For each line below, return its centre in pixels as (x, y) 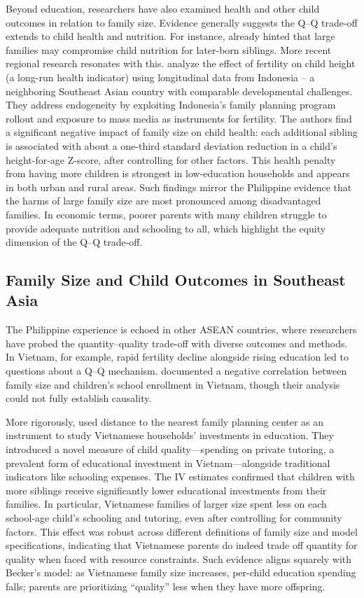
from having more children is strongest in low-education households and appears (178, 173)
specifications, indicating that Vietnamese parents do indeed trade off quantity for (182, 545)
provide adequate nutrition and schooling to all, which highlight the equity (166, 228)
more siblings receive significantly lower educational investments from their (166, 490)
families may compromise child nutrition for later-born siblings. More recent (169, 49)
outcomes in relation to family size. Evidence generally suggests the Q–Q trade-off (182, 22)
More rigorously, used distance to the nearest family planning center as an (165, 421)
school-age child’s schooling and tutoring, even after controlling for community (174, 517)
